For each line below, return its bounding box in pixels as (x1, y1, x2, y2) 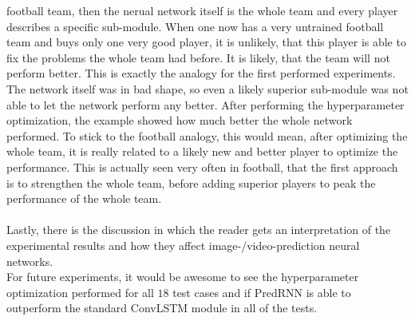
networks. (6, 252, 53, 269)
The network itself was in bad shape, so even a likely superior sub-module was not (6, 80, 409, 97)
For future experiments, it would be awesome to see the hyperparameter (6, 268, 359, 285)
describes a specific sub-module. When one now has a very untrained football (6, 18, 384, 34)
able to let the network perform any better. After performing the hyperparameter (6, 96, 405, 113)
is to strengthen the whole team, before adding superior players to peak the (6, 174, 376, 191)
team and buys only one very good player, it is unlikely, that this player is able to (6, 34, 406, 50)
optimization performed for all (6, 283, 154, 300)
